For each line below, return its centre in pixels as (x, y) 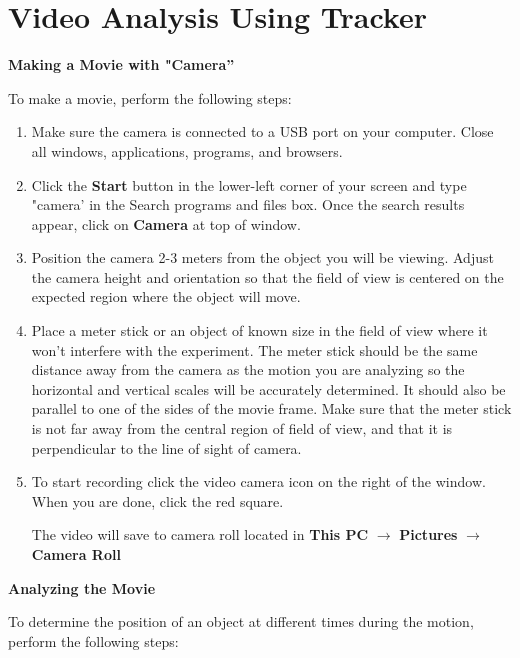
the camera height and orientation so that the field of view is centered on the (267, 276)
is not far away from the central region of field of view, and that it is (242, 428)
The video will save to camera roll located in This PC (200, 534)
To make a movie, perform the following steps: (150, 97)
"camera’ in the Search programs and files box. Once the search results (248, 204)
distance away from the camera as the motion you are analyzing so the (248, 369)
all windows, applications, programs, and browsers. (187, 150)
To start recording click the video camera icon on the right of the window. (258, 481)
